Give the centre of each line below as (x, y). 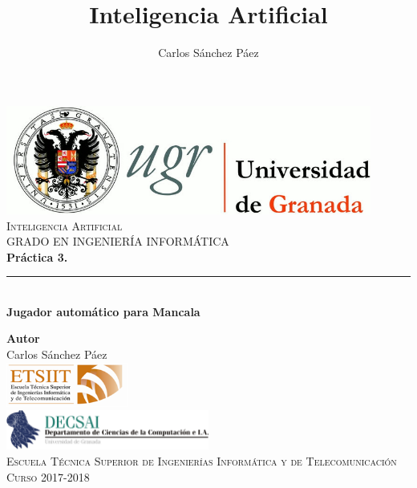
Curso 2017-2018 (48, 476)
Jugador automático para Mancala (103, 311)
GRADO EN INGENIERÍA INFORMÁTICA (118, 241)
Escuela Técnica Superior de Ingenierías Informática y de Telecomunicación (202, 461)
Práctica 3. (37, 256)
